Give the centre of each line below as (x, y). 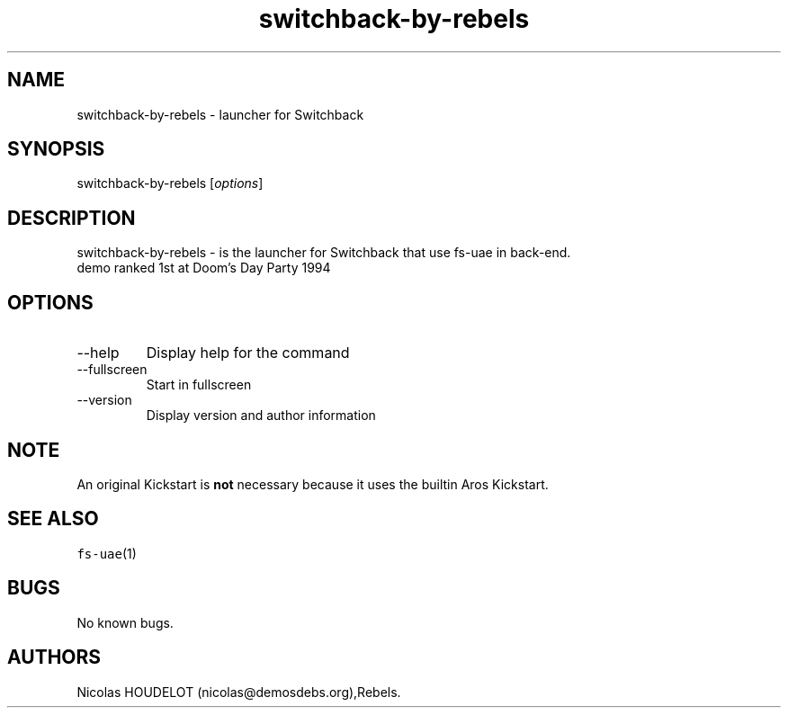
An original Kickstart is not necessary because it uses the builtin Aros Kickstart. (313, 484)
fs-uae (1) (107, 553)
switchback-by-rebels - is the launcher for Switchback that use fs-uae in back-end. (324, 253)
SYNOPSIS (56, 149)
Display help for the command (248, 353)
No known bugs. (125, 622)
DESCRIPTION (72, 218)
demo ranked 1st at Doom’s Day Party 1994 (204, 268)
